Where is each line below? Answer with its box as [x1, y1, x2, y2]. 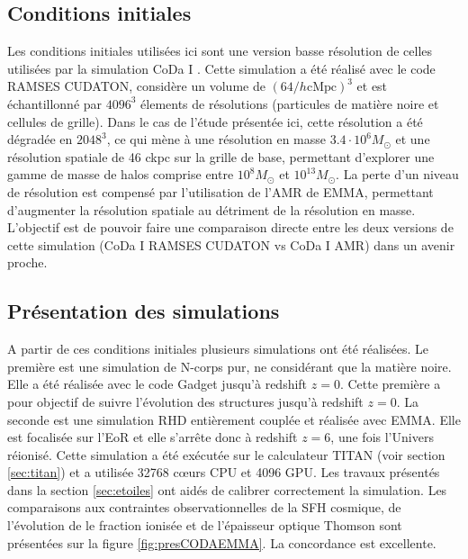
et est [356, 77, 388, 95]
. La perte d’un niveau [336, 165, 459, 184]
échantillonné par [7, 94, 103, 113]
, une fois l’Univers [330, 428, 434, 446]
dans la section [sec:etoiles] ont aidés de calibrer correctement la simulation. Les [7, 480, 447, 499]
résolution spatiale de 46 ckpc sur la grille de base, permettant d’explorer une [7, 147, 435, 166]
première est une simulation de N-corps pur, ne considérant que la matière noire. [7, 356, 452, 375]
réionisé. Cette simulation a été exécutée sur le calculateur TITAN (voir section [7, 445, 445, 464]
